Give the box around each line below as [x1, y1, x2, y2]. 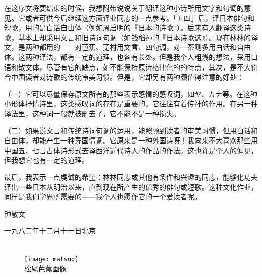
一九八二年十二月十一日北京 [4, 225, 96, 236]
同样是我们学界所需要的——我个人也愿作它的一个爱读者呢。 [4, 191, 202, 202]
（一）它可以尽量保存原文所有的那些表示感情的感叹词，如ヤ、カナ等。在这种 [4, 88, 257, 99]
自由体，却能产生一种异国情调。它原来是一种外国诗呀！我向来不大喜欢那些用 [4, 135, 258, 146]
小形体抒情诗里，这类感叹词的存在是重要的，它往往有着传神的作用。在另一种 [4, 98, 258, 109]
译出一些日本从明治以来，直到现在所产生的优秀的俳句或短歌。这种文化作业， [4, 181, 258, 192]
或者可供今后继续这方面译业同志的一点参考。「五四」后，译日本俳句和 [25, 12, 254, 23]
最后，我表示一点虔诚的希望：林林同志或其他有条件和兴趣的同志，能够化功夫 [4, 171, 258, 182]
